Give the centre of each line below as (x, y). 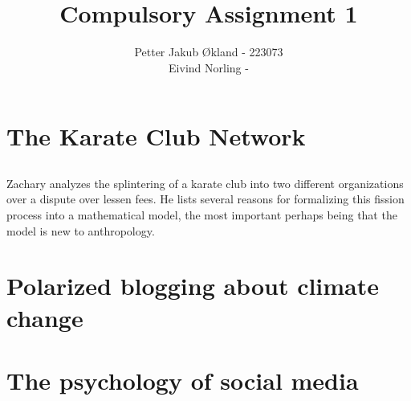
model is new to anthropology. (81, 230)
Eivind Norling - (209, 67)
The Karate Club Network (156, 136)
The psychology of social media (183, 381)
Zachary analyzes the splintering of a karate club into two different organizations (205, 183)
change (45, 317)
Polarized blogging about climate (193, 286)
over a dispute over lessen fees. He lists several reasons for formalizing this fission (205, 199)
